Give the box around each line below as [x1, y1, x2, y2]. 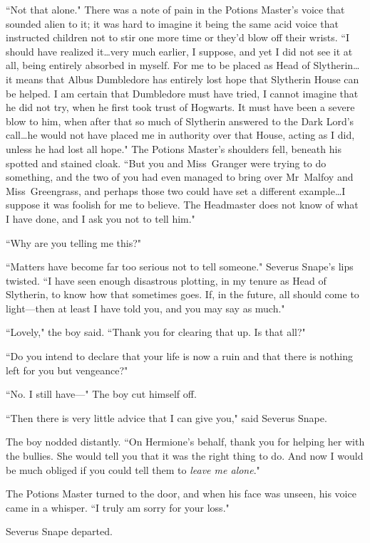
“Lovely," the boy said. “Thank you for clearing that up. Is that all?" [6, 325, 306, 339]
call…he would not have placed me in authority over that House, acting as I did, [6, 127, 355, 142]
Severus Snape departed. [6, 524, 113, 539]
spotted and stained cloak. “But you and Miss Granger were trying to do [6, 155, 327, 170]
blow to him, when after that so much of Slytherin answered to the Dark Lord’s [6, 113, 354, 128]
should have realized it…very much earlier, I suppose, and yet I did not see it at [6, 43, 353, 58]
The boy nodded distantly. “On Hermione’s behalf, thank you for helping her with [6, 434, 365, 449]
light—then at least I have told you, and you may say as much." [6, 300, 285, 315]
